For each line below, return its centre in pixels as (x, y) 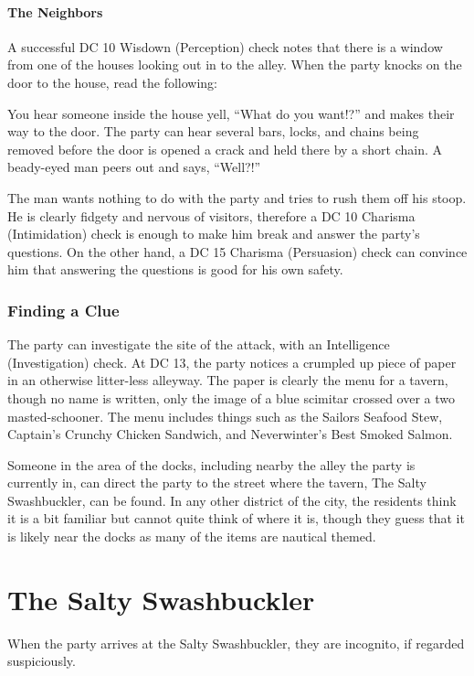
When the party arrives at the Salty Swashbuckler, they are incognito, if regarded (236, 643)
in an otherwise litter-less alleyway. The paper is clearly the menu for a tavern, (228, 380)
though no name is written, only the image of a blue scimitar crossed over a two (232, 397)
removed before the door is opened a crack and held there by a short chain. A (225, 149)
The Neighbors (55, 11)
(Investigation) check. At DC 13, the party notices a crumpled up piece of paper (232, 362)
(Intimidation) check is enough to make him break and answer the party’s (214, 234)
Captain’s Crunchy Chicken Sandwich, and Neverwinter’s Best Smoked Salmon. (230, 434)
